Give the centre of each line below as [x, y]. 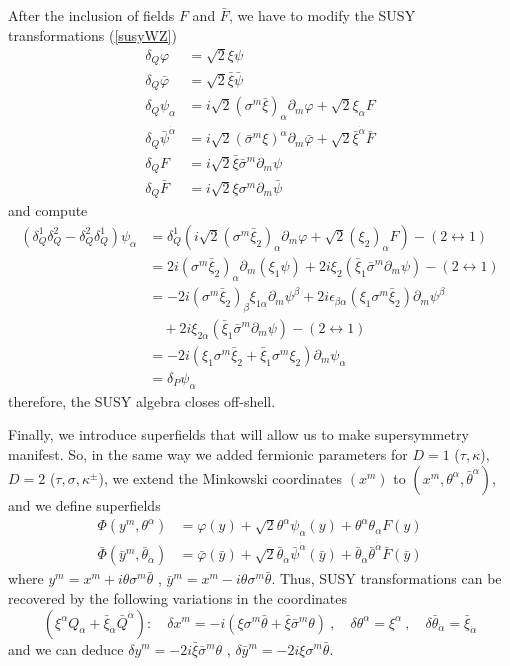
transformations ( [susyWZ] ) [92, 34]
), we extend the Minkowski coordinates [220, 477]
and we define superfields [84, 504]
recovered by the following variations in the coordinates [178, 597]
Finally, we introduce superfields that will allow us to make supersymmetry [238, 434]
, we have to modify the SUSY [322, 15]
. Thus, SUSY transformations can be [386, 578]
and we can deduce [66, 648]
